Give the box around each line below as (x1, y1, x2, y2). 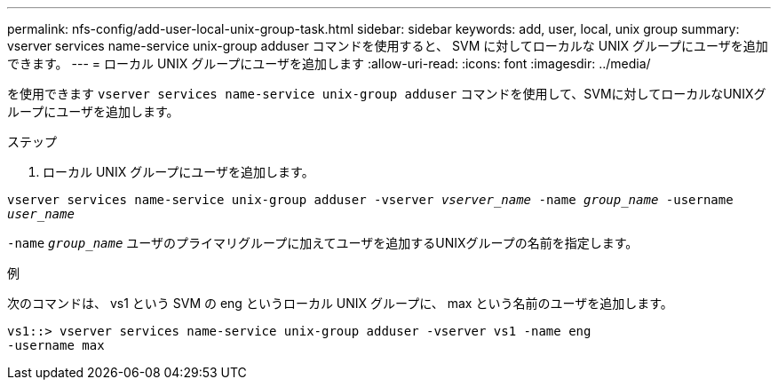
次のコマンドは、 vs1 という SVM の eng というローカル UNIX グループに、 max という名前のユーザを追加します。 (7, 296, 673, 311)
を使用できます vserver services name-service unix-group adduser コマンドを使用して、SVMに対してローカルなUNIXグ (7, 86, 766, 101)
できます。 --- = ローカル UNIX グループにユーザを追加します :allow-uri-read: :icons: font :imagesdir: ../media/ (7, 56, 651, 71)
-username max (7, 338, 105, 352)
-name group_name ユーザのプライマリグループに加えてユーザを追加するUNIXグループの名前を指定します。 (7, 235, 639, 250)
